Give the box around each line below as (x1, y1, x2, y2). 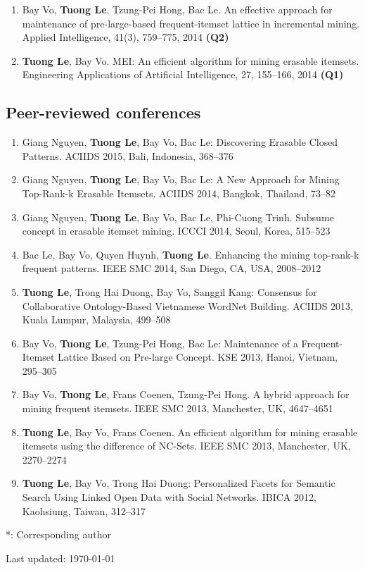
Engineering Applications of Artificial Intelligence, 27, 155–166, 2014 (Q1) (22, 67, 344, 82)
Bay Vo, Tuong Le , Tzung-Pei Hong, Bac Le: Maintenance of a (22, 335, 298, 350)
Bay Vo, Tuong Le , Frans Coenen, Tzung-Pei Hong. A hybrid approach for (22, 387, 350, 402)
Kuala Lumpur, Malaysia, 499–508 (22, 312, 171, 327)
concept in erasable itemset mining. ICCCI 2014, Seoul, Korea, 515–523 (22, 223, 331, 238)
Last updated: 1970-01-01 (6, 550, 115, 565)
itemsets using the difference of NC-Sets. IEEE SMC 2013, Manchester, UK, (22, 438, 351, 453)
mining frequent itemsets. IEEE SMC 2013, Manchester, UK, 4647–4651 (22, 401, 333, 416)
